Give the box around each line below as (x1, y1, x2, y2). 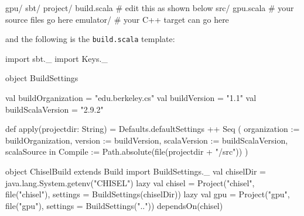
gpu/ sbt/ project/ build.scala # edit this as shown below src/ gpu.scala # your (5, 2, 294, 13)
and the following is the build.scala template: (5, 33, 175, 45)
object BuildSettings (5, 72, 78, 84)
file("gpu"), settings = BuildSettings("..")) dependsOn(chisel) (5, 199, 223, 211)
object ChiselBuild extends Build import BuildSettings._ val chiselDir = (5, 165, 266, 177)
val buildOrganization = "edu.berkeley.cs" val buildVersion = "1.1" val (5, 92, 257, 104)
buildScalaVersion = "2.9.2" (5, 103, 104, 115)
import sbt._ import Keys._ (5, 52, 108, 64)
